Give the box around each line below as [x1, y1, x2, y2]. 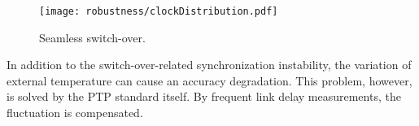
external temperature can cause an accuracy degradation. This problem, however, [7, 72, 412, 89]
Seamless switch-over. [39, 28, 146, 46]
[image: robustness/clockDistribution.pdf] [39, 6, 278, 17]
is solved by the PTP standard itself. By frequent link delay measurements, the [7, 88, 401, 105]
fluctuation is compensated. [7, 104, 143, 121]
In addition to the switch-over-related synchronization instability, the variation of [7, 56, 412, 73]
